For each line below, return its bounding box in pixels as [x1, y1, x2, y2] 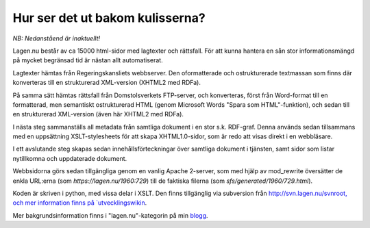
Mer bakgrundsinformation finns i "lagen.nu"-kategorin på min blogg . [12, 211, 208, 219]
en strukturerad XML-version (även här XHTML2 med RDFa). [12, 110, 184, 118]
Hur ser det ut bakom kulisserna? [12, 10, 206, 25]
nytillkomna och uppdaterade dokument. [12, 154, 127, 162]
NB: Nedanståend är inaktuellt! [12, 34, 101, 42]
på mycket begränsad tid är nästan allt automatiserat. [12, 56, 164, 64]
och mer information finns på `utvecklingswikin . [12, 199, 147, 207]
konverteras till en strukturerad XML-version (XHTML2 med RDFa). [12, 79, 201, 87]
